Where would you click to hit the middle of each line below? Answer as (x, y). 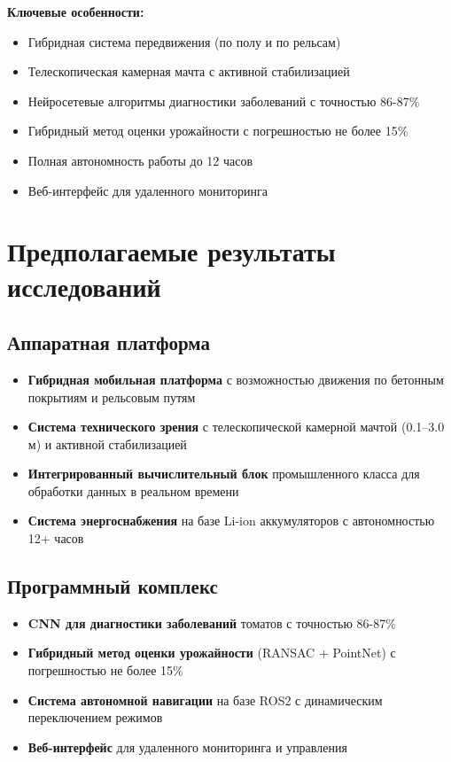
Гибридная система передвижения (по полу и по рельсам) (184, 41)
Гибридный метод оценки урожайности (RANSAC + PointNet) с (212, 653)
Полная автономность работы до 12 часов (140, 160)
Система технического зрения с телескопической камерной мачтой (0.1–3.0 (236, 427)
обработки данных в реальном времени (133, 490)
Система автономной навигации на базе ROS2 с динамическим (205, 700)
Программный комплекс (113, 586)
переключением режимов (95, 717)
